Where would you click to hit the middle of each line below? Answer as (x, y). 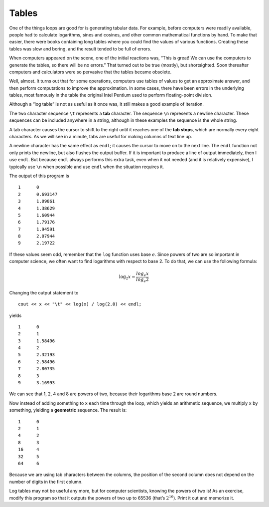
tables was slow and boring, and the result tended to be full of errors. (80, 49)
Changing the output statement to (44, 292)
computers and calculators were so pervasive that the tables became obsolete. (90, 72)
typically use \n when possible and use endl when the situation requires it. (87, 167)
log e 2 (142, 280)
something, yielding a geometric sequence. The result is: (68, 410)
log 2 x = (127, 277)
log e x (142, 274)
